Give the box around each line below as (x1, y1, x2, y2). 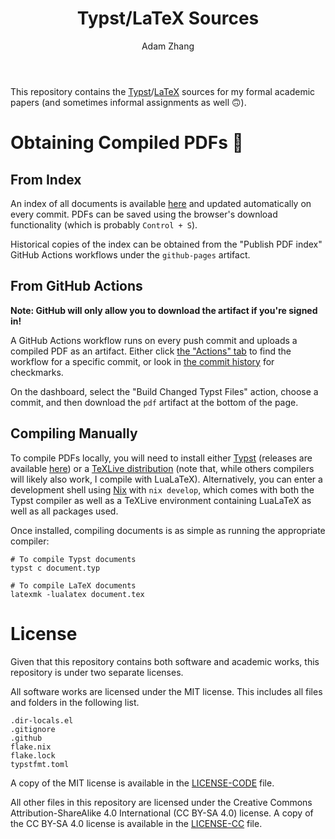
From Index (10, 171, 82, 188)
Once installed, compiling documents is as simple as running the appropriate (10, 524, 326, 536)
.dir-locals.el (10, 715, 74, 726)
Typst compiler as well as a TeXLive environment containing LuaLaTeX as (10, 494, 312, 506)
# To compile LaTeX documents (10, 580, 137, 591)
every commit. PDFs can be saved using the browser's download (10, 208, 278, 220)
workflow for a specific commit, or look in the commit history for (10, 355, 275, 367)
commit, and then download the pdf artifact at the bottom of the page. (10, 396, 299, 408)
